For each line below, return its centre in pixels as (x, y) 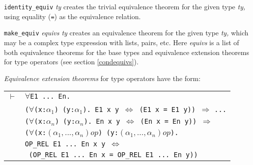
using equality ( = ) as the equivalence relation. (72, 16)
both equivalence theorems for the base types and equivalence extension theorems (127, 52)
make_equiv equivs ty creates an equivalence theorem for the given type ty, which (126, 33)
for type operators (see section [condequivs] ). (71, 62)
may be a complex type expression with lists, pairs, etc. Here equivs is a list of (122, 42)
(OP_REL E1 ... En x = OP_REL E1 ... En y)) (113, 155)
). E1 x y (101, 110)
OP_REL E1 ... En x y (65, 144)
